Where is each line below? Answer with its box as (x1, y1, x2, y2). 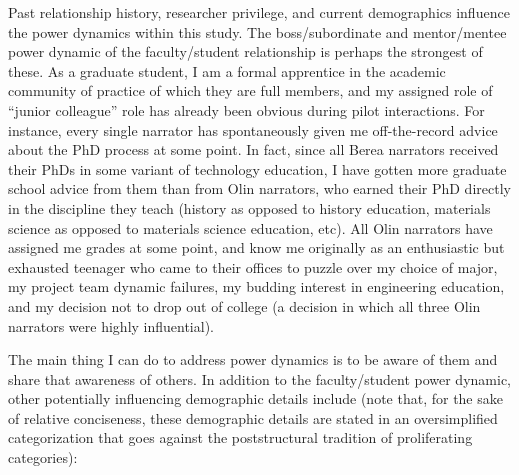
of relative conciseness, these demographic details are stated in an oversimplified (8, 407, 498, 428)
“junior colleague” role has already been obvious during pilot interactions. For (8, 99, 485, 120)
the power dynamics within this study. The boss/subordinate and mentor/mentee (8, 21, 507, 42)
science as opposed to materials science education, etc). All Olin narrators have (8, 217, 493, 238)
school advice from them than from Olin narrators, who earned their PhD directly (8, 178, 511, 199)
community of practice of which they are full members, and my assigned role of (8, 80, 493, 101)
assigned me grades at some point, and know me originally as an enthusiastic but (8, 237, 505, 258)
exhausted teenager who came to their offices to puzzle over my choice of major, (8, 256, 498, 277)
